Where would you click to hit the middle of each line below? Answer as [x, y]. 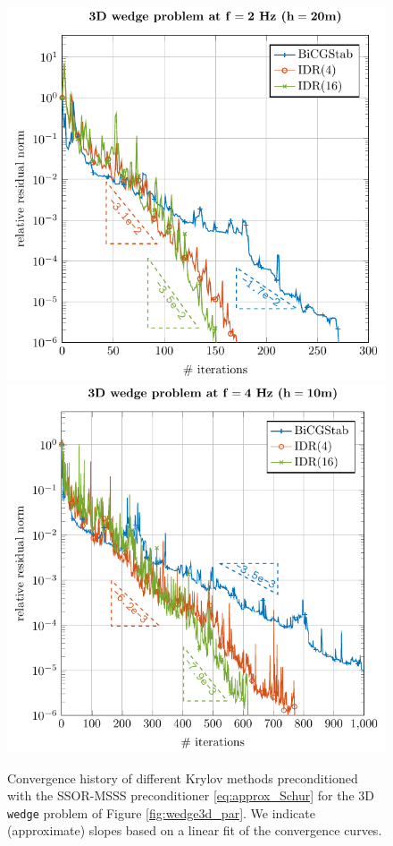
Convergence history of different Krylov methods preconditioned [183, 778]
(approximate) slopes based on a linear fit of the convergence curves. [195, 830]
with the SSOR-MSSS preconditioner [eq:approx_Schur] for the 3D [191, 795]
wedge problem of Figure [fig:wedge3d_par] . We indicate [161, 812]
